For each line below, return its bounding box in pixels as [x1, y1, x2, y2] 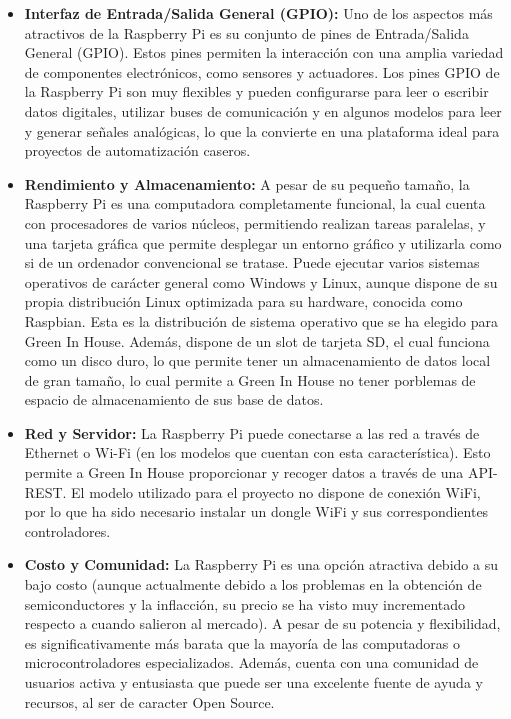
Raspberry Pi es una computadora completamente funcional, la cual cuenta [24, 193, 486, 214]
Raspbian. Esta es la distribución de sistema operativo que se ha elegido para [24, 310, 498, 331]
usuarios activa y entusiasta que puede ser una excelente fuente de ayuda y [24, 672, 483, 692]
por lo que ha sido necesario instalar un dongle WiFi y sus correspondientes [24, 501, 489, 522]
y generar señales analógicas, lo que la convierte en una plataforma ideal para [24, 120, 500, 141]
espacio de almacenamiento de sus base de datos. [24, 389, 324, 410]
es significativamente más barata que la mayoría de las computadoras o [24, 632, 461, 653]
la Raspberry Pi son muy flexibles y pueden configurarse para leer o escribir [24, 81, 489, 102]
